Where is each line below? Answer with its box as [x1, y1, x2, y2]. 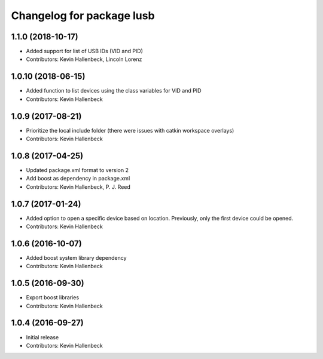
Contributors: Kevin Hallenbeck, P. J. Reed [26, 183, 131, 191]
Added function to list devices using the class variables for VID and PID [26, 87, 202, 94]
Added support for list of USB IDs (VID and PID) [26, 48, 144, 55]
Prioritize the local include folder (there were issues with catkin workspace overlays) [26, 127, 234, 134]
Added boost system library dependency [26, 254, 127, 261]
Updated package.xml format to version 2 [26, 166, 129, 173]
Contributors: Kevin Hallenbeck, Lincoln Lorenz [26, 56, 142, 63]
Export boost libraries [26, 294, 80, 301]
